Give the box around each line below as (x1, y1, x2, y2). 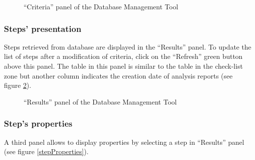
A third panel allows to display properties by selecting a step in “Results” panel (4, 136, 244, 147)
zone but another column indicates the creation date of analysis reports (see (4, 70, 233, 80)
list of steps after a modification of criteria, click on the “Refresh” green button (4, 51, 243, 61)
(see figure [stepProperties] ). (4, 146, 89, 157)
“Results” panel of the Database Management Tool (24, 96, 177, 107)
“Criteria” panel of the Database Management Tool (24, 1, 178, 11)
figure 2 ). (4, 80, 31, 90)
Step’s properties (4, 117, 73, 130)
